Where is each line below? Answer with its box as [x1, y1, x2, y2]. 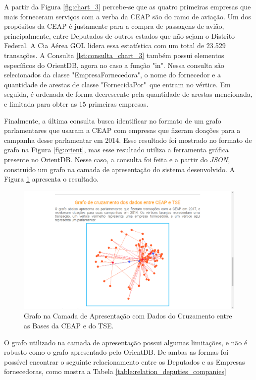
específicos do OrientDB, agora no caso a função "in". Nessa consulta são [4, 60, 224, 70]
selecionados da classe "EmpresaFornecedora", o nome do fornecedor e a [4, 69, 221, 80]
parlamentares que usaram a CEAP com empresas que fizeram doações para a [4, 125, 241, 135]
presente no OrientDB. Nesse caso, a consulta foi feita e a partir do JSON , [4, 154, 230, 164]
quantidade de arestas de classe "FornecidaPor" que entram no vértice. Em [4, 79, 231, 89]
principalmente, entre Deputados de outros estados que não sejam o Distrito [4, 30, 235, 41]
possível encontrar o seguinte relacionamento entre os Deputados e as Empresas [4, 356, 245, 367]
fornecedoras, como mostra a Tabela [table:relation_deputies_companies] [4, 366, 226, 377]
